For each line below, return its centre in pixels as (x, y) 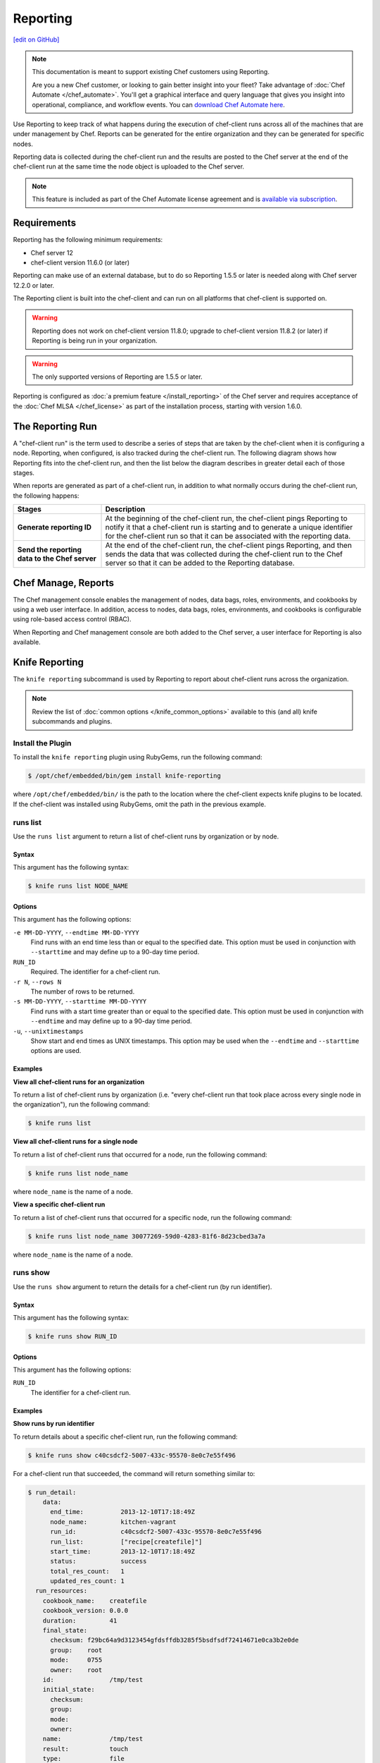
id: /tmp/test (93, 1679)
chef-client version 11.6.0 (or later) (80, 262)
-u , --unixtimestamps (48, 1031)
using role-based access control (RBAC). (72, 619)
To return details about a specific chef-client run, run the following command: (126, 1436)
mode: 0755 (76, 1660)
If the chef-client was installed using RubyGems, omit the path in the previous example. (140, 804)
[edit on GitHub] (36, 39)
